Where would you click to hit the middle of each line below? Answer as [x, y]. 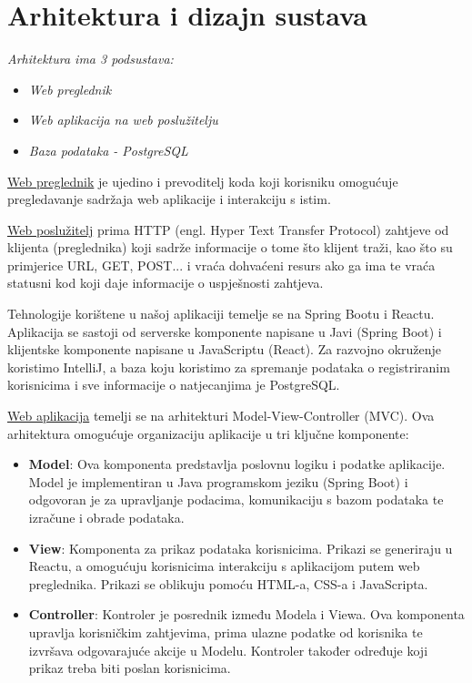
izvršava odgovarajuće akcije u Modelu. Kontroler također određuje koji [228, 650]
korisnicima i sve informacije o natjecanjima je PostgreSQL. [174, 385]
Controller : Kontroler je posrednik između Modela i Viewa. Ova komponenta [246, 614]
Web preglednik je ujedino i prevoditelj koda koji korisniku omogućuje [203, 181]
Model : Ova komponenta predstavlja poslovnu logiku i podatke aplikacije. [237, 464]
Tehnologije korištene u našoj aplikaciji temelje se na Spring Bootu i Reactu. [221, 314]
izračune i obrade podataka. [106, 517]
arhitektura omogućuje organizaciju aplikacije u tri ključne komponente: [208, 433]
